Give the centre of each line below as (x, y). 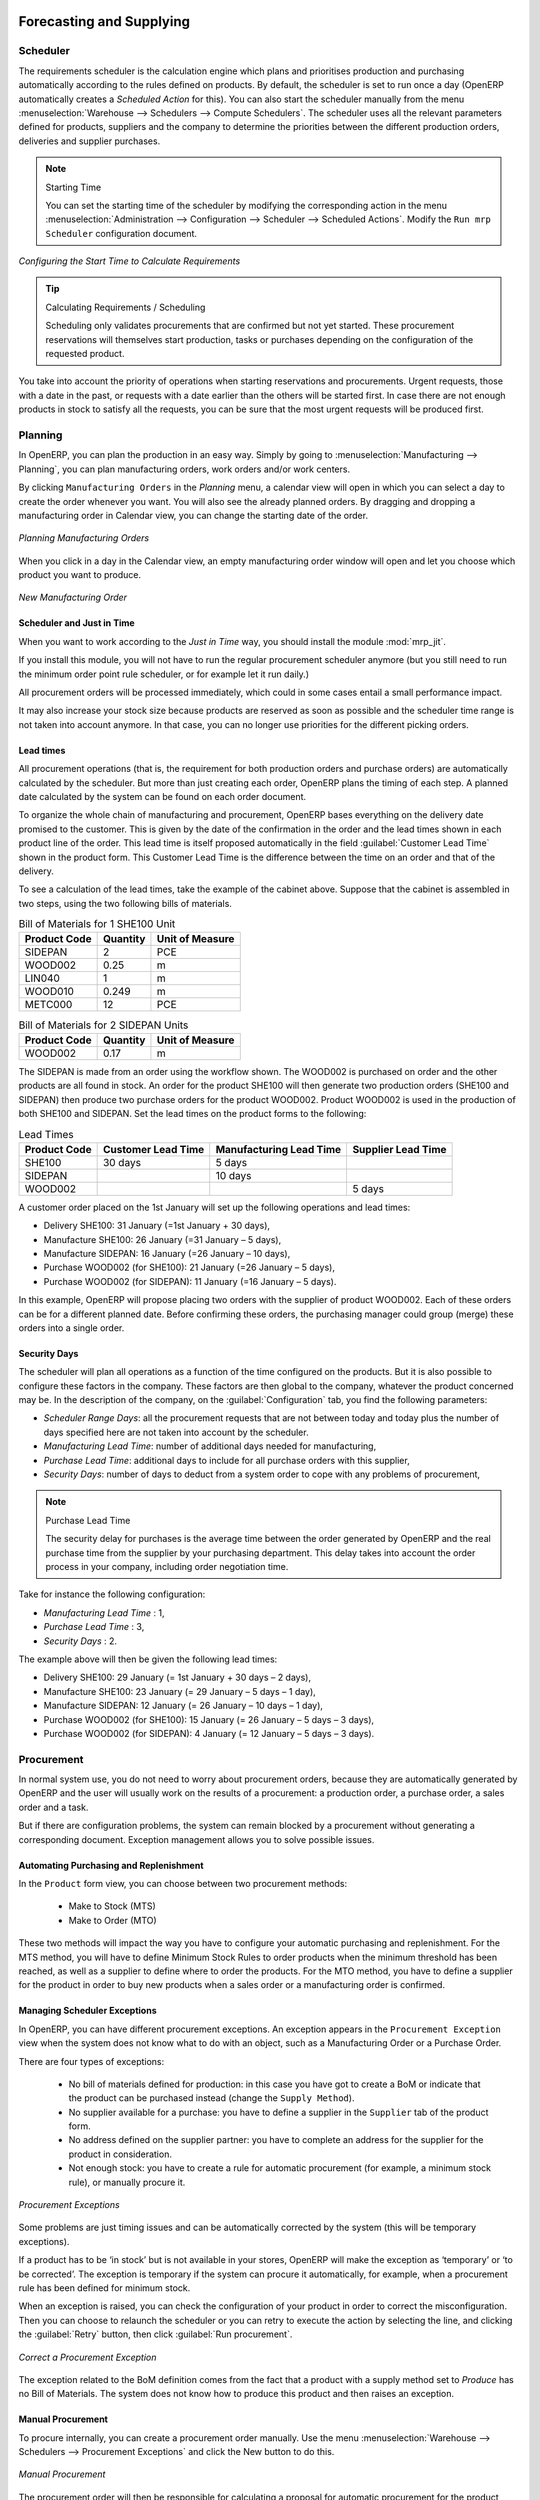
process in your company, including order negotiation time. (167, 1566)
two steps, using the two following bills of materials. (125, 903)
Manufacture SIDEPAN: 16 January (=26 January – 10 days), (167, 1253)
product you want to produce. (80, 575)
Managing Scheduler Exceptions (87, 2011)
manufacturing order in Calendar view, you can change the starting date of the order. (193, 515)
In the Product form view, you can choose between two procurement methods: (183, 1883)
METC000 (48, 1005)
